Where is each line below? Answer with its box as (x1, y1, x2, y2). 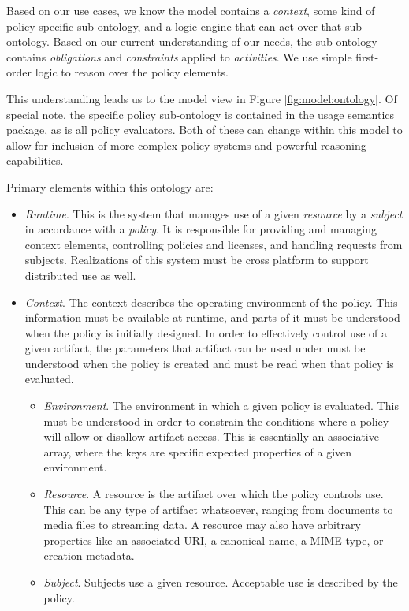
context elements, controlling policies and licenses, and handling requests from (24, 236, 403, 252)
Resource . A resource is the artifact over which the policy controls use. (43, 486, 384, 502)
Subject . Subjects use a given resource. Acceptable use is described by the (43, 574, 398, 590)
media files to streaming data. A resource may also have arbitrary (43, 516, 361, 533)
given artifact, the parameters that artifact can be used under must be (24, 340, 366, 356)
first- (355, 48, 379, 65)
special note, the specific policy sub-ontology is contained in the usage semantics (6, 106, 395, 122)
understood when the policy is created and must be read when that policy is (24, 355, 394, 371)
